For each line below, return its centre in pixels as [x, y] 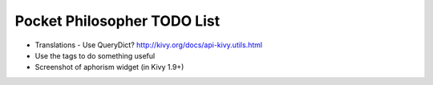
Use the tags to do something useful [95, 55]
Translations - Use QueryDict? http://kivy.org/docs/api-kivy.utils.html [149, 45]
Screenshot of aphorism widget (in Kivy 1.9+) [109, 67]
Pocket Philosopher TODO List [117, 21]
